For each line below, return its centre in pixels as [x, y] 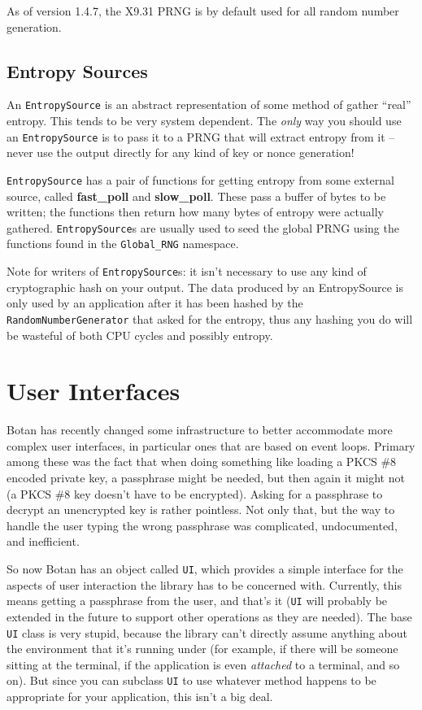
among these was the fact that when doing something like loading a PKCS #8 [202, 462]
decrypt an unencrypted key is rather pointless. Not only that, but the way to [201, 510]
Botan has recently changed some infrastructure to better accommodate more [200, 430]
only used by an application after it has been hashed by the [155, 303]
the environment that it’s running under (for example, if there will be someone [202, 649]
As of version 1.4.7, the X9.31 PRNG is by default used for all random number [203, 11]
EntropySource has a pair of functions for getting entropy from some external [200, 179]
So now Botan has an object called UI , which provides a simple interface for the [205, 569]
